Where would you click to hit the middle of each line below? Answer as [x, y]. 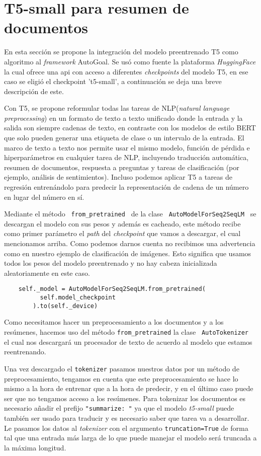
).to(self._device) [65, 306]
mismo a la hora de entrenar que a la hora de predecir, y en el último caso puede [129, 388]
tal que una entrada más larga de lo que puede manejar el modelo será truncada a [130, 438]
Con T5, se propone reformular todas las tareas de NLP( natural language [117, 108]
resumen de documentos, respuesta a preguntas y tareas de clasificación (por [122, 167]
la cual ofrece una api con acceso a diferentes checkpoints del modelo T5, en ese [126, 71]
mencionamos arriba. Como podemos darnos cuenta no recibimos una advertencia [130, 243]
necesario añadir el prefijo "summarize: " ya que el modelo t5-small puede [119, 408]
